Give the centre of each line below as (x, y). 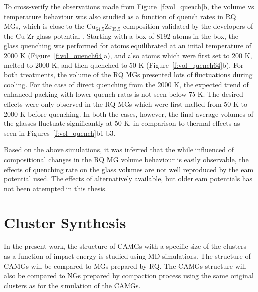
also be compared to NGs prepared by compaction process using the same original (129, 275)
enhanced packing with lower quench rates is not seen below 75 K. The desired (124, 94)
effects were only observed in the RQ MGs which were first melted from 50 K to (126, 103)
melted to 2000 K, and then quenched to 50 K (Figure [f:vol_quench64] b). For (124, 65)
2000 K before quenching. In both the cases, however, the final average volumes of (129, 113)
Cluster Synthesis (65, 222)
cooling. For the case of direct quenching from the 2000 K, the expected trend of (126, 84)
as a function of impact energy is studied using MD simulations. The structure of (127, 256)
